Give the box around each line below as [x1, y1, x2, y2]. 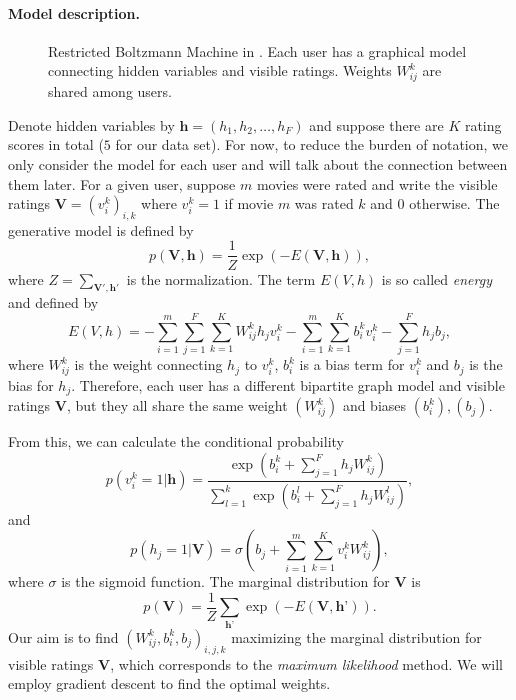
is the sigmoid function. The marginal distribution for [61, 571, 390, 592]
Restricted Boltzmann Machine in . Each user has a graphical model [48, 40, 467, 61]
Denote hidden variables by [8, 114, 175, 135]
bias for [8, 374, 54, 395]
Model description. [8, 2, 141, 23]
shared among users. [48, 81, 172, 102]
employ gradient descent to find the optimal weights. [8, 673, 331, 694]
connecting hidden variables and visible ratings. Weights [48, 60, 392, 81]
